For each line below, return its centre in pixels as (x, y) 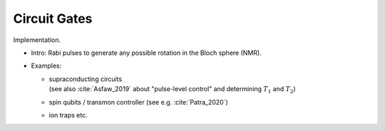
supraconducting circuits (86, 79)
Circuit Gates (53, 19)
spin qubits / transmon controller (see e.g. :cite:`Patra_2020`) (138, 102)
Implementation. (37, 40)
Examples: (46, 66)
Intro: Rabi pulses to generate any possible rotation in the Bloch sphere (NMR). (146, 53)
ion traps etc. (68, 115)
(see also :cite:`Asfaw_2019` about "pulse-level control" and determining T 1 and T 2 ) (172, 90)
